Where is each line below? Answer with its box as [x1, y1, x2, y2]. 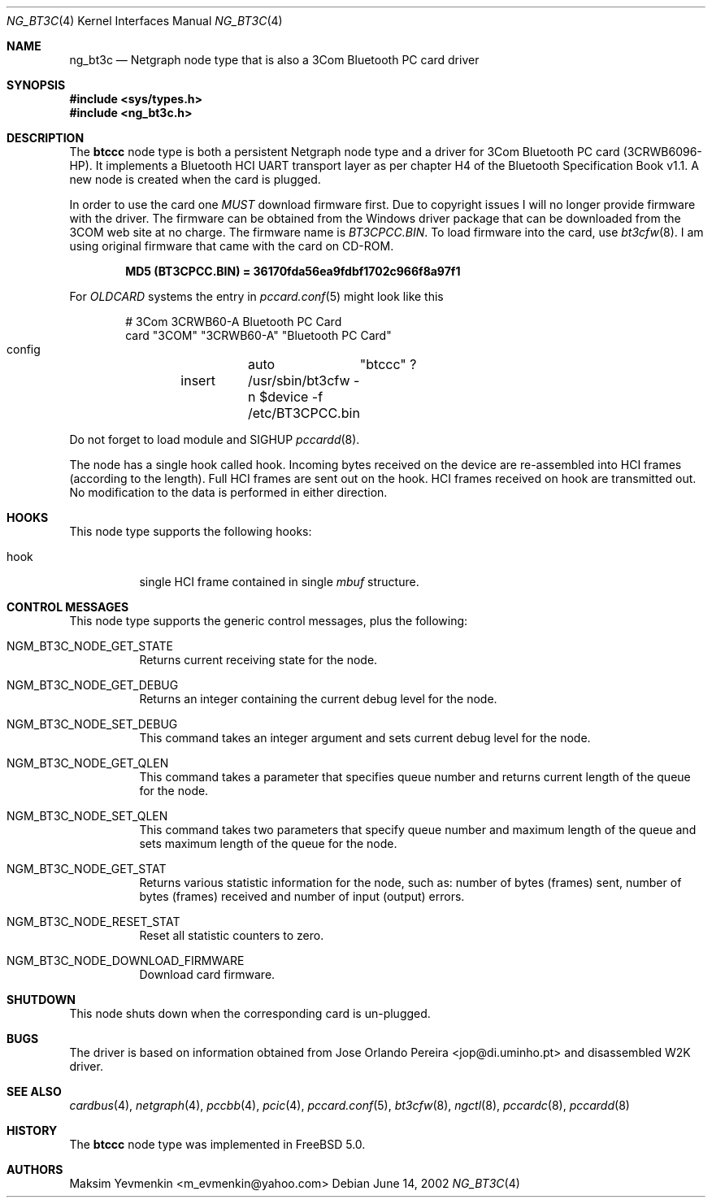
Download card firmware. [139, 967, 276, 981]
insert [180, 372, 215, 389]
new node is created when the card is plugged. [69, 172, 321, 186]
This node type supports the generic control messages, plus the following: [69, 614, 468, 628]
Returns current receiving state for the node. [139, 653, 378, 667]
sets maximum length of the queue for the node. [139, 837, 397, 850]
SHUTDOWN [7, 993, 76, 1006]
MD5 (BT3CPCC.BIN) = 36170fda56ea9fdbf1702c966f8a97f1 [125, 264, 461, 278]
